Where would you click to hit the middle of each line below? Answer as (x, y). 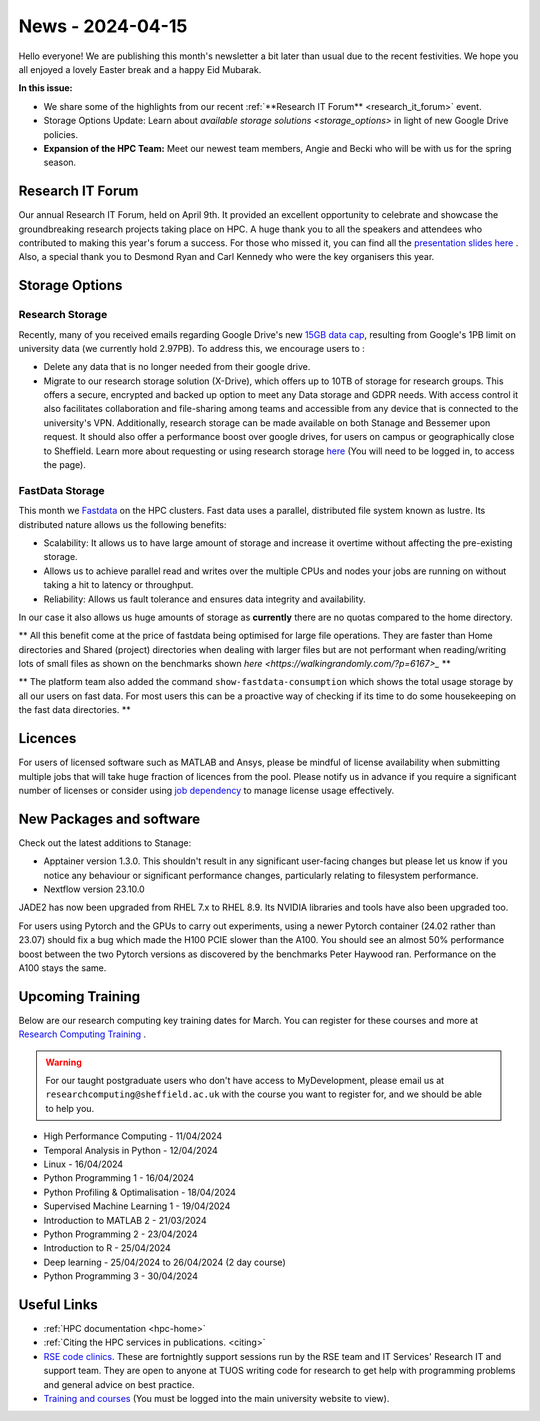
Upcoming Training (79, 996)
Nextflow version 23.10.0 (94, 889)
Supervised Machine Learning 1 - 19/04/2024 (137, 1206)
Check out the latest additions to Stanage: (105, 842)
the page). (65, 465)
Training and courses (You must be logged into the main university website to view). (216, 1398)
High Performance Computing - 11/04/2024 (133, 1136)
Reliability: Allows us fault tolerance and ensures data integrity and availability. (205, 599)
